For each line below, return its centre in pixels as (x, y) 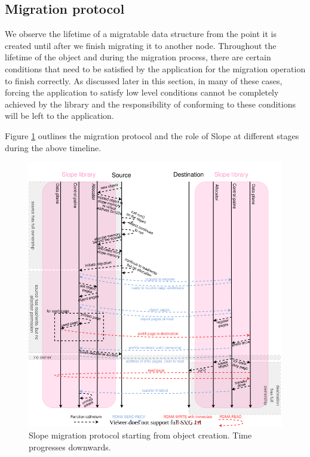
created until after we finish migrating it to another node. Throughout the (141, 45)
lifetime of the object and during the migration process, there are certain (138, 57)
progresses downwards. (70, 447)
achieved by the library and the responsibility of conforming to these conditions (151, 104)
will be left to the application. (59, 116)
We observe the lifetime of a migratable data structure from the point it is (141, 34)
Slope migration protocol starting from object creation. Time (140, 435)
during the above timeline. (53, 147)
